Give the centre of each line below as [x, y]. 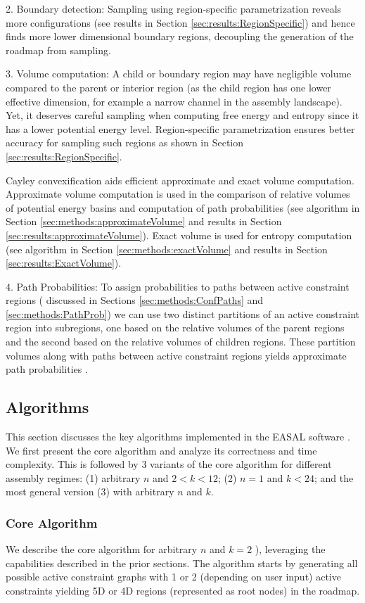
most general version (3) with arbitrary [90, 491]
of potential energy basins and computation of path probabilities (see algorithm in [183, 207]
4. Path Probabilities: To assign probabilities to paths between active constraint [178, 286]
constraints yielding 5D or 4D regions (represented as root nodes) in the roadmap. [183, 591]
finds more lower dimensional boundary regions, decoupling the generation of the [180, 36]
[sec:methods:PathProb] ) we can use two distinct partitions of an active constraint [183, 313]
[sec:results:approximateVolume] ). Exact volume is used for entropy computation [179, 235]
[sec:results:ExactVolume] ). [64, 263]
